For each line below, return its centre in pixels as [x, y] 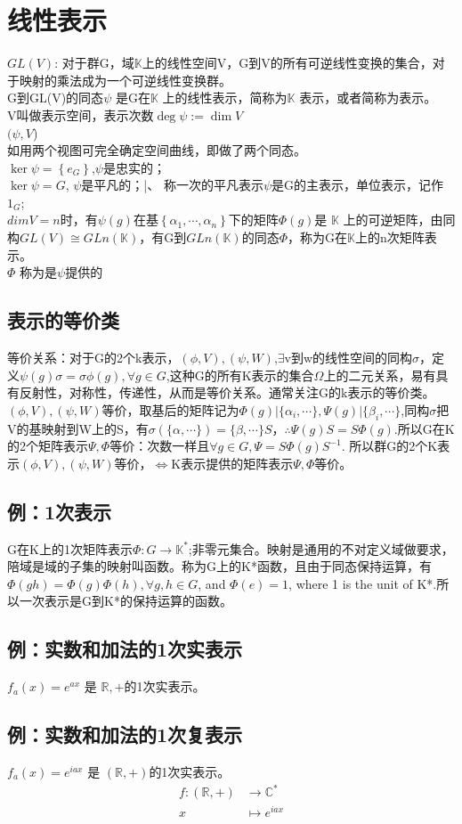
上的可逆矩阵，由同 [399, 220]
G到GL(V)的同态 [56, 98]
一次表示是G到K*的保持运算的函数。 [126, 601]
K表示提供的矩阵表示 [232, 463]
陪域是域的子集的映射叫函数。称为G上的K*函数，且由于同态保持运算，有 [219, 566]
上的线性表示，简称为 [225, 98]
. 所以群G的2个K [389, 446]
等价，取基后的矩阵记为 [170, 409]
